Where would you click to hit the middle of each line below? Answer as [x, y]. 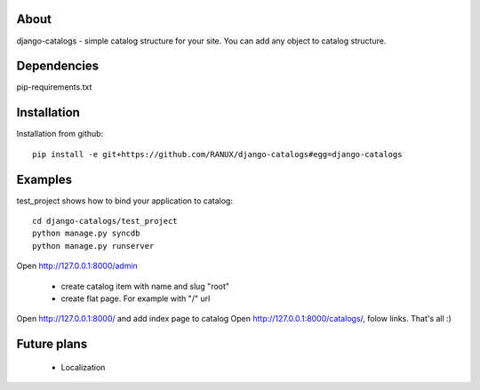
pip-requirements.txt [54, 87]
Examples [44, 179]
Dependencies [58, 66]
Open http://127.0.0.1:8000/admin [77, 266]
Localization [83, 367]
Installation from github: [60, 134]
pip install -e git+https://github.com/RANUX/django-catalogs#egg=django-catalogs [217, 154]
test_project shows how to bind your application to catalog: [124, 201]
